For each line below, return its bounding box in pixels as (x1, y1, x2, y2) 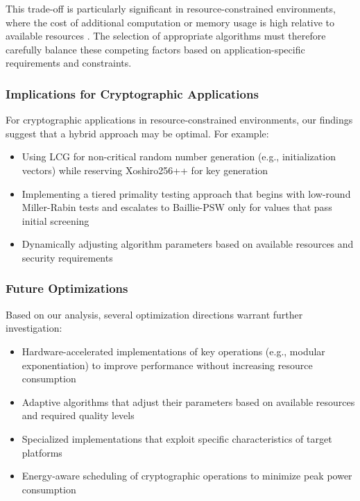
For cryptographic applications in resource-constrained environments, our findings (6, 112, 353, 127)
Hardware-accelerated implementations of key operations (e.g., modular (22, 343, 325, 358)
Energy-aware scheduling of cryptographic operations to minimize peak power (22, 468, 352, 483)
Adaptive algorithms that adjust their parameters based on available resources (22, 394, 355, 409)
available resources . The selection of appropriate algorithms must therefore (6, 28, 326, 43)
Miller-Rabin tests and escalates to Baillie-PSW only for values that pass (22, 200, 332, 214)
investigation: (6, 321, 62, 335)
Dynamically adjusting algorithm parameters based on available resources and (22, 237, 354, 251)
